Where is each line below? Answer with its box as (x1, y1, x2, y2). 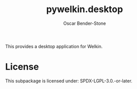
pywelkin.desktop (46, 4, 123, 15)
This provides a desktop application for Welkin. (5, 43, 103, 49)
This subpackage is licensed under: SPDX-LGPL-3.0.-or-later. (5, 77, 132, 84)
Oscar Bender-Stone (63, 20, 106, 26)
